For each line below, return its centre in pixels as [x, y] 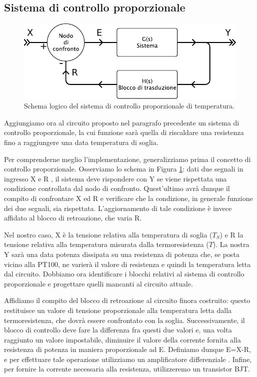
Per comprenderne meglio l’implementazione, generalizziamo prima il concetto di [127, 159]
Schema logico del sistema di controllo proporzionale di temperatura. [129, 106]
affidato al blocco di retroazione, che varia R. [73, 218]
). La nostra [231, 244]
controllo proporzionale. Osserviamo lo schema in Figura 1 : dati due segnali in [124, 169]
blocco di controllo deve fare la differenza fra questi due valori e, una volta [118, 330]
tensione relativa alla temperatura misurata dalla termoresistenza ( [106, 244]
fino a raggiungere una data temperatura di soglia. [81, 142]
